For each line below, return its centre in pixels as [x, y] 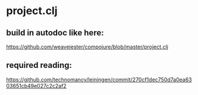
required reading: [39, 65]
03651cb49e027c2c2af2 [36, 86]
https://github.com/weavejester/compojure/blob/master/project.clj [87, 47]
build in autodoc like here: [55, 33]
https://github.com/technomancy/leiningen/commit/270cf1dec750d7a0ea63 [99, 79]
